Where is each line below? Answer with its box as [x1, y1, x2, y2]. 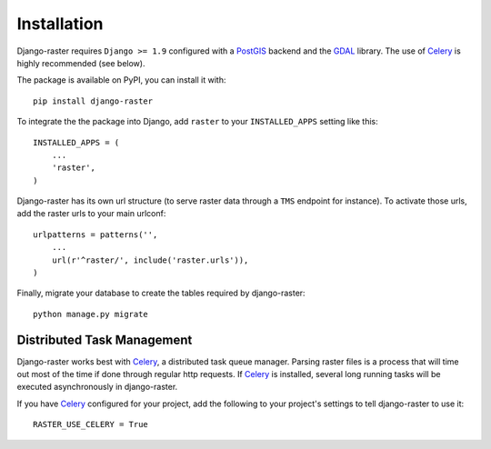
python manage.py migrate [33, 309, 149, 319]
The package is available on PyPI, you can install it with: [16, 75, 226, 85]
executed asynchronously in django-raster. [16, 382, 178, 393]
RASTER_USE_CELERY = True [33, 419, 149, 430]
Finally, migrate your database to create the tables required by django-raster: [16, 287, 306, 299]
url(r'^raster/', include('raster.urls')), [51, 254, 249, 265]
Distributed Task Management [16, 332, 193, 347]
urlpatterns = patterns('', [33, 229, 158, 240]
